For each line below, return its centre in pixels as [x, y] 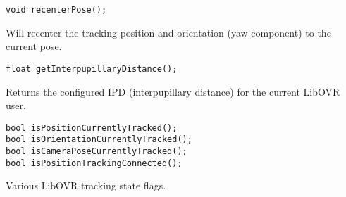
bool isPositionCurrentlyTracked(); [92, 128]
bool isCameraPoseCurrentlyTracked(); [97, 151]
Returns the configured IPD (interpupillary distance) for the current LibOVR [173, 91]
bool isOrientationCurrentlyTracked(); [99, 140]
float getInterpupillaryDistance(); [92, 69]
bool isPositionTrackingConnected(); [94, 163]
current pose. [34, 46]
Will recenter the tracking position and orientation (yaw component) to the [168, 32]
